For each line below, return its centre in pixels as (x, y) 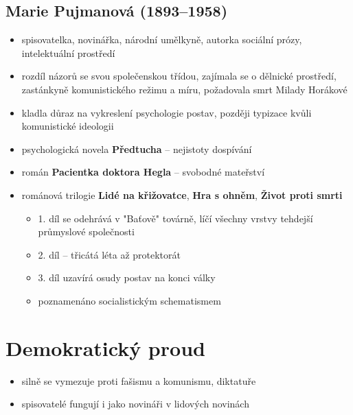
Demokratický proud (105, 347)
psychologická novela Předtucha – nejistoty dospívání (137, 149)
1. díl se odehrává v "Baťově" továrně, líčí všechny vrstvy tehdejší (175, 218)
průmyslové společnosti (86, 232)
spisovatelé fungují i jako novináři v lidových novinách (135, 404)
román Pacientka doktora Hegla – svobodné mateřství (143, 172)
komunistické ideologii (68, 126)
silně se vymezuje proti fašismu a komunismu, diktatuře (139, 380)
